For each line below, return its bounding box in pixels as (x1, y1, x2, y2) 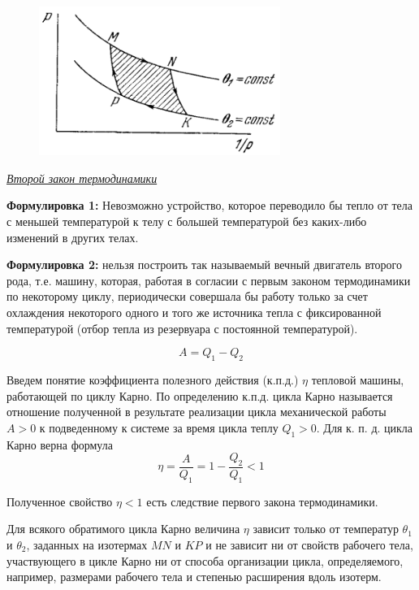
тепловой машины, (311, 371, 404, 388)
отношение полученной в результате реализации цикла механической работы (6, 403, 387, 420)
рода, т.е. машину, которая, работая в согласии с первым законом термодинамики (6, 271, 411, 288)
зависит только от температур (253, 520, 399, 537)
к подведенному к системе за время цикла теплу (39, 419, 279, 436)
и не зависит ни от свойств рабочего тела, (205, 536, 413, 553)
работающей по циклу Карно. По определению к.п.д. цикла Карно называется (6, 387, 393, 404)
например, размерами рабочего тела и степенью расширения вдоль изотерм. (6, 568, 382, 585)
